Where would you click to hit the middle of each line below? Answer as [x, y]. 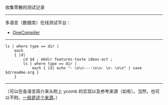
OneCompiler [26, 32]
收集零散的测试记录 [25, 7]
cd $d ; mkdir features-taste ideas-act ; [68, 59]
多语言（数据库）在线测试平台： [38, 22]
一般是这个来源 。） [41, 98]
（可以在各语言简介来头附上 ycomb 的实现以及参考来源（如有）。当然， [78, 91]
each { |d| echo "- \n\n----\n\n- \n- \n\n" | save [87, 68]
